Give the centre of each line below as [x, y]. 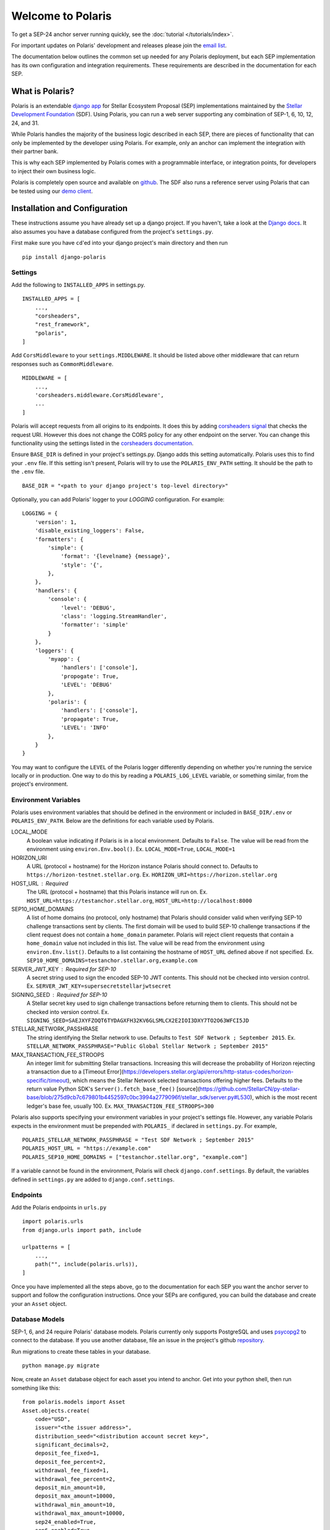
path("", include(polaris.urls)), [86, 1264]
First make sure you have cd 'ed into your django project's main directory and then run [119, 243]
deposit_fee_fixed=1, [67, 1453]
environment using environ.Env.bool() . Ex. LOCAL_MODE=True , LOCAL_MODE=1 [131, 849]
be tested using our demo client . [52, 191]
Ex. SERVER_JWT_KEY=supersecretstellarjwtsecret [99, 986]
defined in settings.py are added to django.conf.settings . [93, 1179]
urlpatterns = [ [46, 1247]
